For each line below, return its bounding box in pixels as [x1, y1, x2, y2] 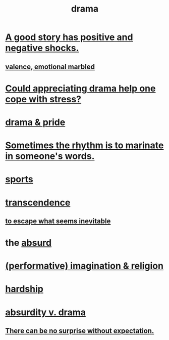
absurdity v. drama [5, 307, 86, 318]
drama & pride [5, 116, 66, 128]
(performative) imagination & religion [5, 260, 164, 272]
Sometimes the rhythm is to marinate [5, 140, 164, 151]
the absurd [5, 237, 52, 248]
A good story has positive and [5, 31, 133, 43]
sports [5, 174, 34, 185]
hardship [5, 283, 44, 295]
